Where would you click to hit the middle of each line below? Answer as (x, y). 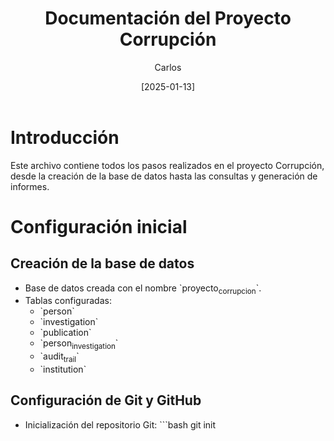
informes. (30, 186)
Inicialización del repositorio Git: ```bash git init (120, 424)
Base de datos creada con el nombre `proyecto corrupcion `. (143, 289)
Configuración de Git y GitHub (106, 400)
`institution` (63, 369)
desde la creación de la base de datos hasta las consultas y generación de (164, 176)
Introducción (65, 137)
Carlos (168, 67)
